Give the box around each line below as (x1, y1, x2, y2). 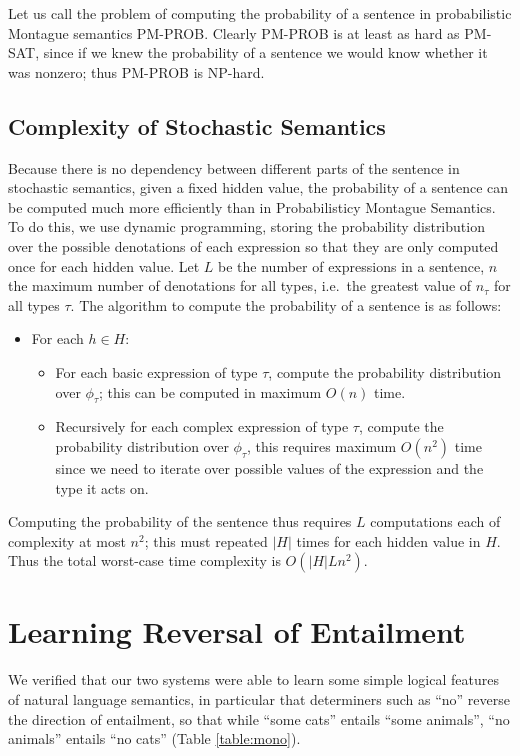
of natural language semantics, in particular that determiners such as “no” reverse (8, 689, 510, 709)
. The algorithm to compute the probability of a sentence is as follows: (70, 294, 502, 315)
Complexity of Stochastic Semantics (8, 110, 386, 141)
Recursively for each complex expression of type (55, 416, 349, 437)
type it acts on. (55, 477, 149, 498)
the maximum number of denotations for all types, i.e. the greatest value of (8, 275, 472, 296)
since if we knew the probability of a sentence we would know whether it (43, 42, 488, 63)
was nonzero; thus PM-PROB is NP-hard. (8, 61, 265, 82)
